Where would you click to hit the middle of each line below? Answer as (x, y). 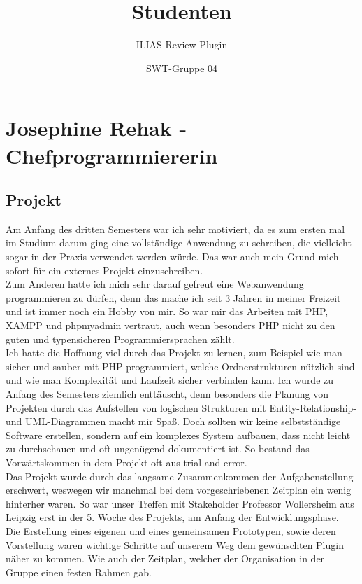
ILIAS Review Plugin (182, 44)
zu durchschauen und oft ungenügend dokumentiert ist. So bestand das (158, 449)
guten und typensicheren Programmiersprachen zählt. (120, 339)
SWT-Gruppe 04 (182, 68)
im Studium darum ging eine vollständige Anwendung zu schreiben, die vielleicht (179, 243)
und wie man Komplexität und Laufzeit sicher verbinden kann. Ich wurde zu (170, 380)
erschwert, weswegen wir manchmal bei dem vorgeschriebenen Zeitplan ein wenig (179, 490)
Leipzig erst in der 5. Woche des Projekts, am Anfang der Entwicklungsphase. (172, 517)
